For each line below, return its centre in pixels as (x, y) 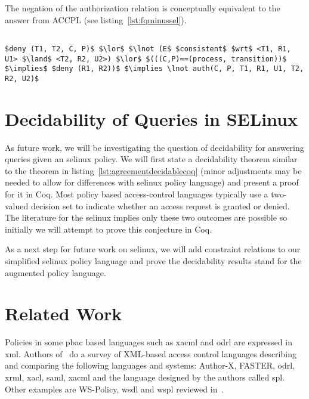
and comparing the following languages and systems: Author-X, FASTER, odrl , (150, 365)
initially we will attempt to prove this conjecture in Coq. (109, 229)
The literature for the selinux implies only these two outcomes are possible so (146, 217)
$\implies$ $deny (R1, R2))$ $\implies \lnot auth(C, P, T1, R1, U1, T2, (154, 69)
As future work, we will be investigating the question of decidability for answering (154, 147)
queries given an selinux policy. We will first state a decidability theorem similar (151, 159)
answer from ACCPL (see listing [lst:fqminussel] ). (96, 19)
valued (17, 205)
